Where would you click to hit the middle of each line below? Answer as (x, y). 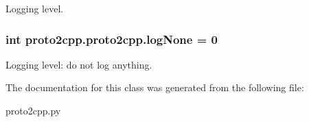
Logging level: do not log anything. (79, 64)
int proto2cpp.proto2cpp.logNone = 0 (112, 39)
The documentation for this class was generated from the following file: (155, 87)
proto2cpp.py (33, 110)
